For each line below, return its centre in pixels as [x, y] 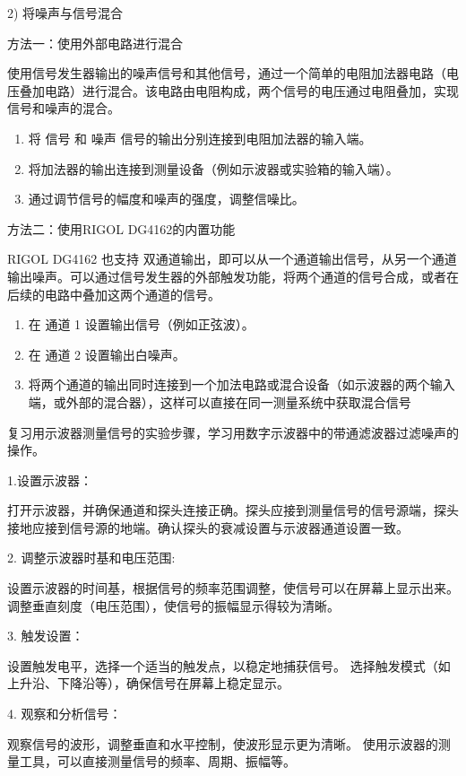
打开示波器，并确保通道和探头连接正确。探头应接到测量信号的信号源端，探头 [233, 510]
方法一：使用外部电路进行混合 [95, 43]
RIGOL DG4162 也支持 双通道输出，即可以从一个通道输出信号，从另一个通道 [232, 259]
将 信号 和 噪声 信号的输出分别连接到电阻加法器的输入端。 [200, 138]
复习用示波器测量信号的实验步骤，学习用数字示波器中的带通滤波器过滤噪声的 [233, 432]
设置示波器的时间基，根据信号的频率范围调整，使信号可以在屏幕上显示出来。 [233, 588]
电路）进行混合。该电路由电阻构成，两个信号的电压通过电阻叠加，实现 [251, 90]
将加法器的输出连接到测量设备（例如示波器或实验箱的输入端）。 [213, 168]
